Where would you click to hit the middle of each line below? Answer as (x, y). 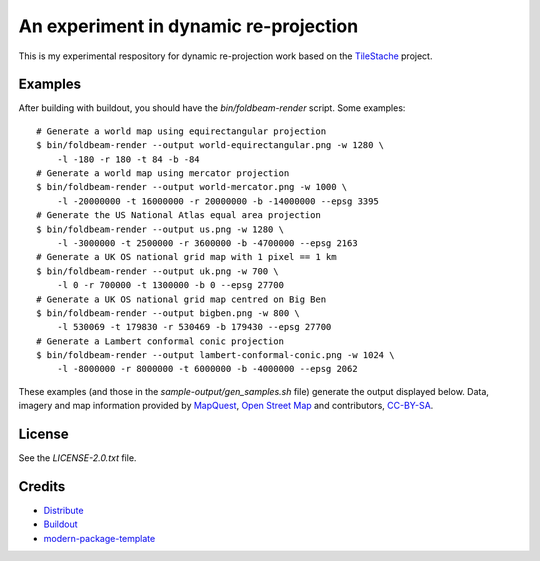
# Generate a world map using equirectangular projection (181, 131)
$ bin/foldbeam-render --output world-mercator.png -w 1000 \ (192, 187)
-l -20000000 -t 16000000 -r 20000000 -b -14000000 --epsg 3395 (217, 201)
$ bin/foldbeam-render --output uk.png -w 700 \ (157, 271)
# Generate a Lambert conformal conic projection (160, 341)
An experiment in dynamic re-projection (188, 26)
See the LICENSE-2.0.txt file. (77, 458)
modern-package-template (99, 538)
